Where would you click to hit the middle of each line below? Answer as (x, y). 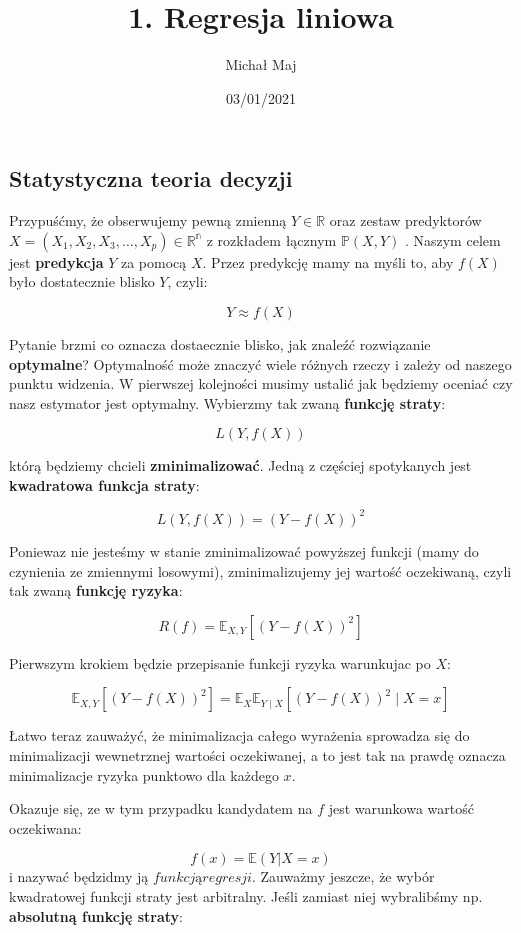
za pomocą (153, 261)
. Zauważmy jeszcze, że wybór (343, 876)
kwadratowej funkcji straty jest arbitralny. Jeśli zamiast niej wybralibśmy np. (246, 895)
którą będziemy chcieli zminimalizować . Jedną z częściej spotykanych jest (240, 465)
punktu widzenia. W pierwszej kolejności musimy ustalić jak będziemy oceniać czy (261, 383)
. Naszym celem (452, 239)
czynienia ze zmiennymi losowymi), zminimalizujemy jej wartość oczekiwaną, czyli (260, 570)
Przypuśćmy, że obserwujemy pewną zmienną (148, 220)
